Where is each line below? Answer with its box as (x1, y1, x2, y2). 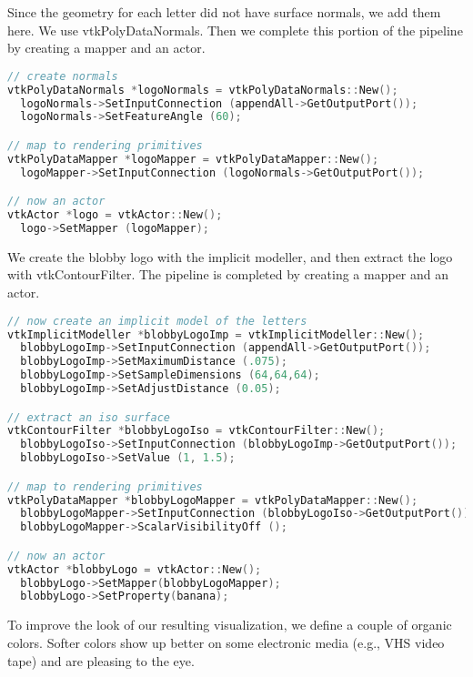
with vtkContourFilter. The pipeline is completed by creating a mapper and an (7, 265, 449, 284)
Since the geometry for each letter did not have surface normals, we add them (7, 3, 441, 21)
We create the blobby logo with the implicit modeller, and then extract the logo (7, 247, 453, 266)
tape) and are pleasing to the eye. (7, 651, 195, 670)
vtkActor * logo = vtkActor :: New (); (7, 208, 223, 222)
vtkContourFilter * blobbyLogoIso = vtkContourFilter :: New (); (7, 424, 386, 438)
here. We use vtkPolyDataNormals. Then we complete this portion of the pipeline (7, 20, 463, 39)
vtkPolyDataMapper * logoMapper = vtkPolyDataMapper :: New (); (7, 152, 379, 166)
